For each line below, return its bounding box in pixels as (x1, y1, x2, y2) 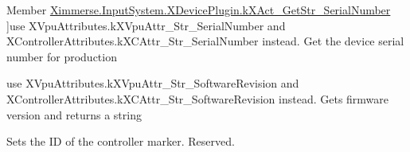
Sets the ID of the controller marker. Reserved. (6, 133, 235, 150)
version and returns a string (6, 106, 142, 123)
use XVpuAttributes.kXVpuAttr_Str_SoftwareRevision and (6, 75, 299, 92)
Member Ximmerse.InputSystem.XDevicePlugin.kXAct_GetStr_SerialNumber (6, 2, 391, 18)
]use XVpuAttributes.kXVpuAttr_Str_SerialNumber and (6, 17, 286, 33)
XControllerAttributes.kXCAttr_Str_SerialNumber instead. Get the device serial (6, 33, 404, 49)
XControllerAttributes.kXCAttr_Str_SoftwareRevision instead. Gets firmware (6, 90, 389, 107)
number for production (6, 48, 117, 64)
